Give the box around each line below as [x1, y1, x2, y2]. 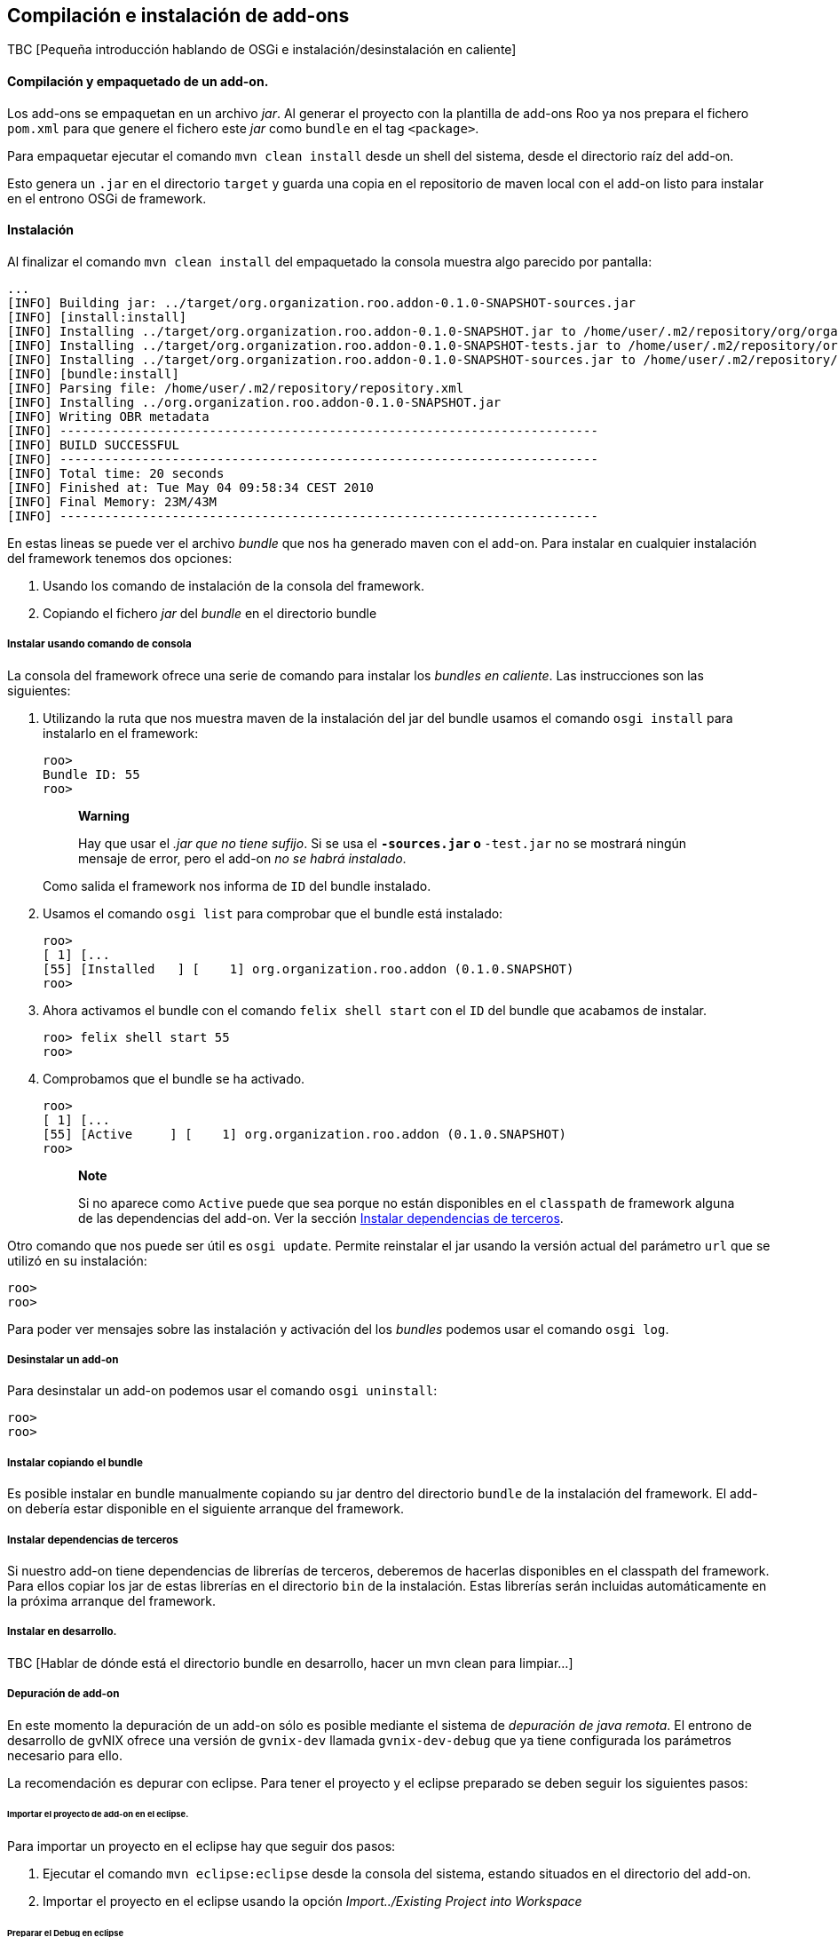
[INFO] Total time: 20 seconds [7, 465, 225, 480]
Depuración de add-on [7, 1687, 120, 1701]
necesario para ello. [7, 1747, 123, 1763]
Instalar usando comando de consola [7, 638, 192, 651]
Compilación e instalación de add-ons [7, 4, 350, 27]
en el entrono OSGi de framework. [7, 190, 207, 206]
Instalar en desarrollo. [7, 1625, 117, 1639]
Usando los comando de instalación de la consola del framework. [43, 577, 424, 593]
